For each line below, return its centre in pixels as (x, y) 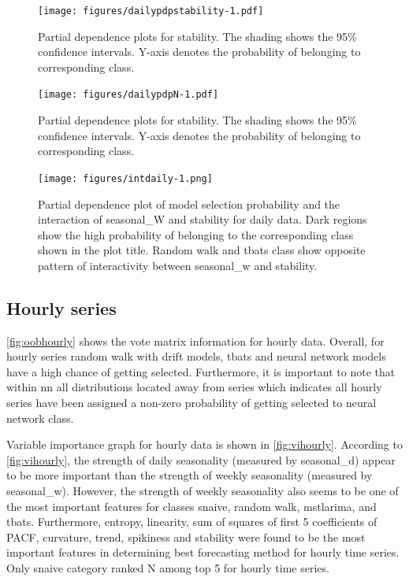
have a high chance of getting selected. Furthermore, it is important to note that (201, 371)
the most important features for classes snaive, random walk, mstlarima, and (191, 506)
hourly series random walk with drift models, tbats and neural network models (196, 356)
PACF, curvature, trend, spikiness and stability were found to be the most (186, 537)
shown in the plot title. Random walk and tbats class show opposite (202, 250)
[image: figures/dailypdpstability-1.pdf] (151, 11)
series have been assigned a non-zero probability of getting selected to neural (191, 403)
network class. (40, 418)
